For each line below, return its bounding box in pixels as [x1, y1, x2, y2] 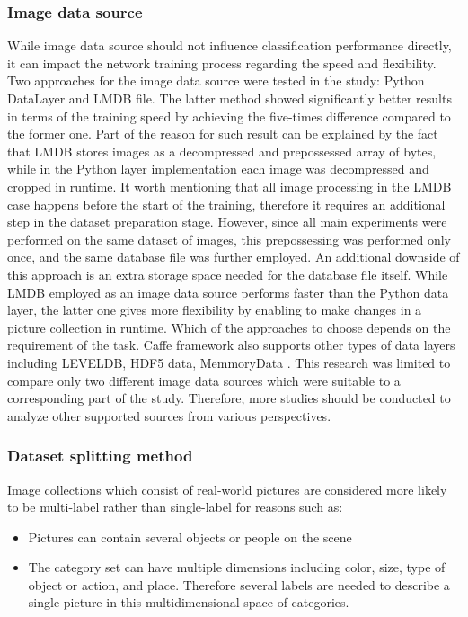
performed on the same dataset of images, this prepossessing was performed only [7, 229, 451, 248]
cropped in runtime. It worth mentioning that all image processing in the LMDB [7, 176, 452, 195]
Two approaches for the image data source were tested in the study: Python [7, 71, 425, 90]
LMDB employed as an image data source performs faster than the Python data [7, 282, 449, 301]
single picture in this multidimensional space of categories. [28, 593, 349, 612]
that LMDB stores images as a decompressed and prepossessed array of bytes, [7, 141, 437, 160]
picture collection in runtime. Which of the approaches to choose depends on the [7, 317, 451, 336]
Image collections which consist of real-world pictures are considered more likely [7, 479, 447, 498]
